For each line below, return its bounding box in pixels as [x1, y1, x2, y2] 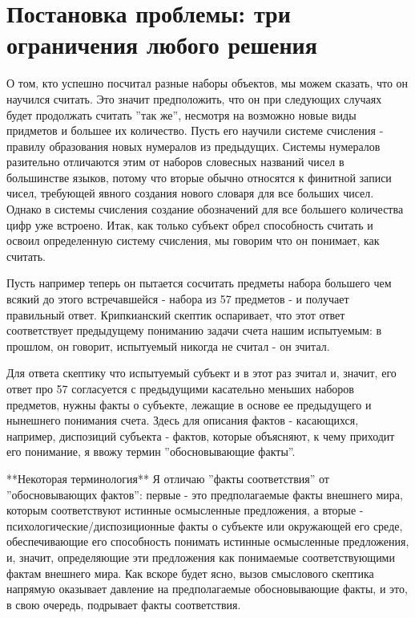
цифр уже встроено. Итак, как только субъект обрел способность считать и [6, 216, 373, 233]
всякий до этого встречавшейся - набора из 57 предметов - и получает [6, 291, 349, 307]
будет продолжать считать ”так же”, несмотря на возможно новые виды [6, 106, 357, 123]
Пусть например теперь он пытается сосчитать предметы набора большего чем [6, 274, 392, 291]
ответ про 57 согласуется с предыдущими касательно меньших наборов [6, 380, 354, 396]
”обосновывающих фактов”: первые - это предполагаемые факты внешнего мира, [6, 486, 403, 502]
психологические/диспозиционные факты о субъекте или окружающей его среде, [6, 517, 403, 534]
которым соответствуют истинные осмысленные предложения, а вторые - [6, 502, 364, 518]
